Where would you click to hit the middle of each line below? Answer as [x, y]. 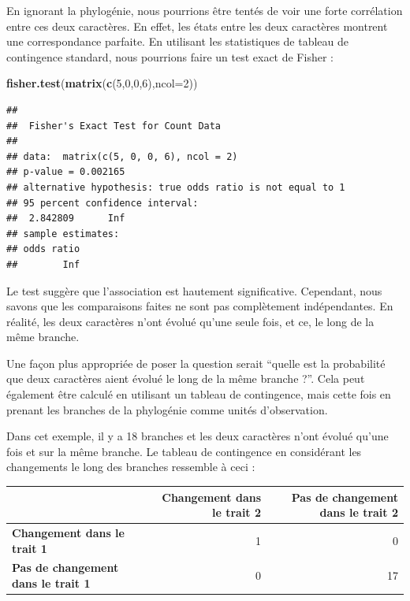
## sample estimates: [63, 234]
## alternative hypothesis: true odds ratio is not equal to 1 [176, 187]
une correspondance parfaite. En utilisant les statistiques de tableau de [178, 41]
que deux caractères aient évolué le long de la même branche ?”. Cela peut [186, 378]
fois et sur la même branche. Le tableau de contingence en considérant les [184, 451]
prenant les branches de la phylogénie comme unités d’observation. [167, 409]
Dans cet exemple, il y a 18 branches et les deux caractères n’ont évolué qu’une [198, 436]
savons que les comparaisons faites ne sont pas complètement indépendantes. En [200, 306]
